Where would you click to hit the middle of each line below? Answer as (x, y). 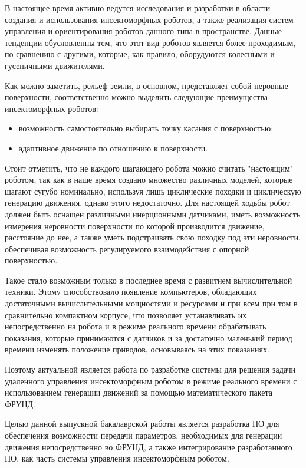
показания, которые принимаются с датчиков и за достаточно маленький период (149, 337)
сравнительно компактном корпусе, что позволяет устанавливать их (126, 314)
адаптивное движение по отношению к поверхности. (113, 148)
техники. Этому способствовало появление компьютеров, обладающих (131, 291)
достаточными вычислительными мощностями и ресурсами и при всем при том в (151, 303)
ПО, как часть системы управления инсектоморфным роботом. (117, 458)
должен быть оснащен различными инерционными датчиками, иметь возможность (153, 214)
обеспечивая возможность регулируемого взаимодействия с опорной (127, 248)
